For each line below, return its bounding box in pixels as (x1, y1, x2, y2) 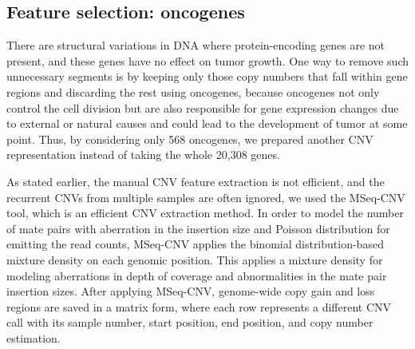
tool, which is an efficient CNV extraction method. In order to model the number (6, 204, 404, 221)
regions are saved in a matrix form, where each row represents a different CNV (6, 298, 392, 315)
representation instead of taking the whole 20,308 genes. (6, 146, 280, 163)
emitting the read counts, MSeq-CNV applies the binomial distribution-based (6, 236, 384, 252)
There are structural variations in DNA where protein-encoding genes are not (6, 37, 385, 54)
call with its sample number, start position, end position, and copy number (6, 314, 373, 331)
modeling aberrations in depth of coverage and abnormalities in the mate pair (6, 267, 387, 284)
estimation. (6, 329, 61, 346)
